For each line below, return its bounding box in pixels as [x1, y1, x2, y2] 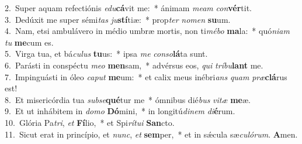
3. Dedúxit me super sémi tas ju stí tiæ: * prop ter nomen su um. [5, 13, 231, 25]
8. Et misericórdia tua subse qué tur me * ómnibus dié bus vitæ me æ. [5, 93, 251, 105]
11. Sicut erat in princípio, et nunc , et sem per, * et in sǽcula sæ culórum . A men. [5, 128, 298, 140]
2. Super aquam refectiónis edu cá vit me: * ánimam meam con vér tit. [5, 2, 252, 13]
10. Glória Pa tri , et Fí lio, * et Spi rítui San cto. [5, 116, 175, 128]
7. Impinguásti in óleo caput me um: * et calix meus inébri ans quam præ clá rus [5, 70, 287, 83]
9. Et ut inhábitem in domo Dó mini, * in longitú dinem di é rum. [5, 105, 235, 117]
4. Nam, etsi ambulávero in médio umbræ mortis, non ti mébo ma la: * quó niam [5, 25, 290, 37]
